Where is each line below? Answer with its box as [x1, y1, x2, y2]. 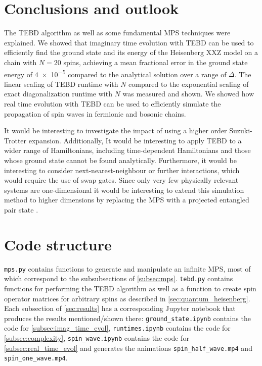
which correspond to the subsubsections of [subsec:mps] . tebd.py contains [4, 273, 233, 284]
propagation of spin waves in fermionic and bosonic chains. [4, 108, 186, 119]
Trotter [4, 135, 27, 145]
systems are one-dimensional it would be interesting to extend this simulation [4, 184, 244, 195]
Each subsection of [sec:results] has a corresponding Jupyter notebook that [4, 303, 236, 313]
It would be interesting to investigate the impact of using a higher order [4, 125, 227, 136]
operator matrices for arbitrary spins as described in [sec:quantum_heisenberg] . [4, 293, 250, 303]
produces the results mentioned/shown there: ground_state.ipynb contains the [4, 312, 251, 323]
